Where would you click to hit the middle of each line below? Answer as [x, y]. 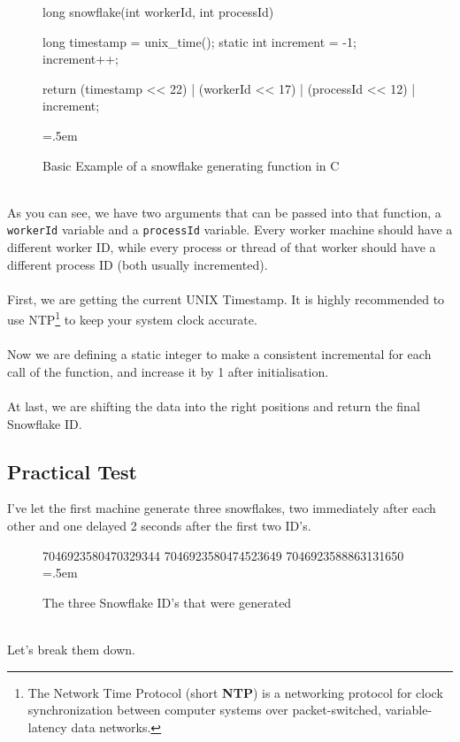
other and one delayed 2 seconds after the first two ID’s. [159, 525]
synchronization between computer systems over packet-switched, [204, 710]
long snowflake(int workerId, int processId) [158, 11]
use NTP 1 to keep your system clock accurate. [132, 318]
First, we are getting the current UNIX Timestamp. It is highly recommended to [226, 298]
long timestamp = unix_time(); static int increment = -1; [199, 41]
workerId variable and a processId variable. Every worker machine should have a [230, 229]
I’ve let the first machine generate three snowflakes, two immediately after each [222, 508]
